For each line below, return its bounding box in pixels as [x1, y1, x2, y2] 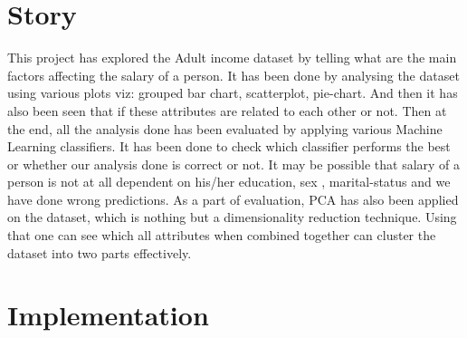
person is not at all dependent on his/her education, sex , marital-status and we [7, 172, 451, 191]
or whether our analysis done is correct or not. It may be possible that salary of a [7, 154, 461, 173]
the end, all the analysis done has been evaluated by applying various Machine [7, 119, 443, 138]
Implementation [7, 296, 209, 333]
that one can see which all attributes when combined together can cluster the [7, 226, 436, 245]
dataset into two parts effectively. [7, 243, 192, 262]
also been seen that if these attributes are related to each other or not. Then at [7, 101, 447, 120]
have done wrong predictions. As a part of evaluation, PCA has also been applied [7, 189, 459, 208]
